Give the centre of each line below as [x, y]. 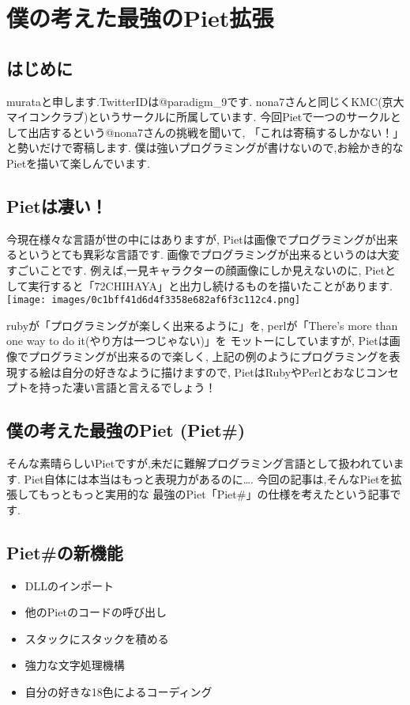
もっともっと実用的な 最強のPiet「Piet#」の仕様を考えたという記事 [214, 494]
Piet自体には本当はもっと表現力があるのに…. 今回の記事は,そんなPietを [207, 478]
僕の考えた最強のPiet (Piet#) [126, 430]
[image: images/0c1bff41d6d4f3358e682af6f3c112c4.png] [154, 300]
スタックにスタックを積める [97, 638]
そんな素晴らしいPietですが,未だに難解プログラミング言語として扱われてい [200, 462]
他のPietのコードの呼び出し [96, 612]
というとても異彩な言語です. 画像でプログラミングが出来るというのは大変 [208, 254]
